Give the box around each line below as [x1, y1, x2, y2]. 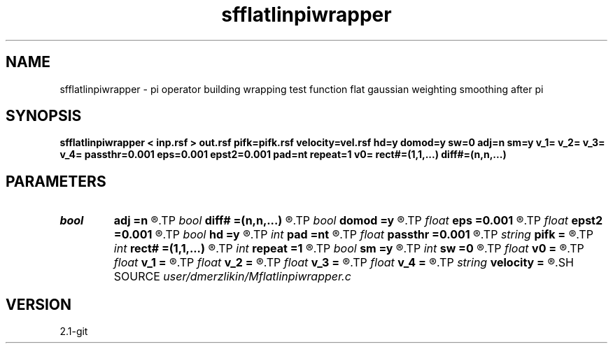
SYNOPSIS [6, 107, 82, 125]
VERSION [6, 295, 72, 313]
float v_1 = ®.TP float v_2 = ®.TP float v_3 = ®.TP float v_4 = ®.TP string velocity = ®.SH [113, 255, 574, 270]
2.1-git [59, 325, 88, 338]
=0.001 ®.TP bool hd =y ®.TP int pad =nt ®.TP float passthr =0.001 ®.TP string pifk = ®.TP [113, 227, 593, 242]
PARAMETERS [6, 172, 106, 190]
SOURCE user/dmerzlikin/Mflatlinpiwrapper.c [113, 269, 351, 284]
